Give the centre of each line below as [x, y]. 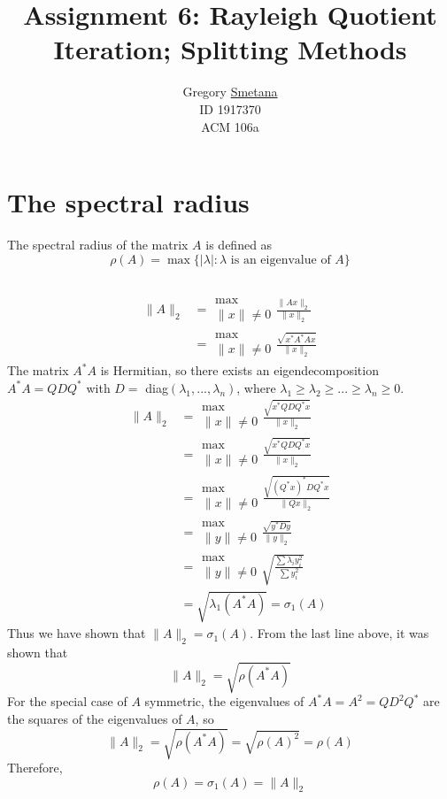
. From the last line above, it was [339, 633]
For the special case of [67, 701]
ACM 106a [230, 126]
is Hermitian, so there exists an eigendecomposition [239, 370]
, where [256, 387]
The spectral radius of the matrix [98, 245]
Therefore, [35, 767]
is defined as [239, 245]
